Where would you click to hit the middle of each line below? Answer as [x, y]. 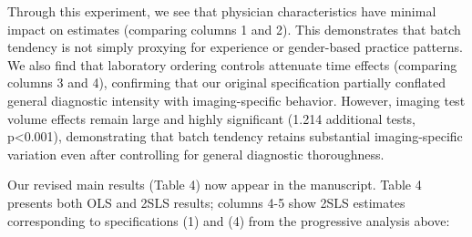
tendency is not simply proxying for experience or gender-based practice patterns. [235, 47]
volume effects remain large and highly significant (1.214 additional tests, [211, 118]
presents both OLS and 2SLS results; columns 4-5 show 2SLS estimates [206, 202]
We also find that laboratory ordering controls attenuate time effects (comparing [232, 64]
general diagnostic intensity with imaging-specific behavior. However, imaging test [236, 100]
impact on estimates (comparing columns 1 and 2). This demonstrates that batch [234, 29]
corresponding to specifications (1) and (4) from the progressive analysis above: [229, 220]
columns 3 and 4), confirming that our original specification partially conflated [227, 82]
